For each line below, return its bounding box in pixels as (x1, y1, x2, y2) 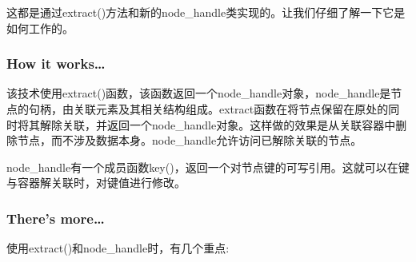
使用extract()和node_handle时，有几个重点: (6, 240, 230, 256)
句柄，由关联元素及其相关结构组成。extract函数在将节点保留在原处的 (28, 101, 389, 117)
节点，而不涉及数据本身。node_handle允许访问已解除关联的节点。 (17, 132, 362, 149)
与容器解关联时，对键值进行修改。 (6, 174, 186, 191)
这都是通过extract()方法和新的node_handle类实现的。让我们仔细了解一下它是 (6, 4, 406, 20)
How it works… (6, 54, 106, 73)
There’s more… (6, 208, 105, 228)
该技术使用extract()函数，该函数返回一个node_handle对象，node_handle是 (6, 85, 391, 101)
